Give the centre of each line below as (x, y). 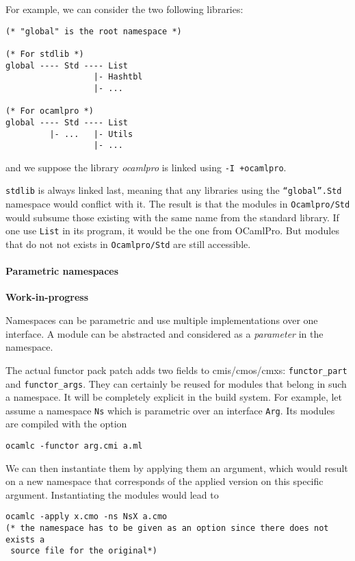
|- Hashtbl (118, 77)
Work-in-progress (47, 297)
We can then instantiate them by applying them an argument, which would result (177, 467)
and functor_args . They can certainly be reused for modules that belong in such (176, 383)
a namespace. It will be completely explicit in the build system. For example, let (174, 397)
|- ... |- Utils (91, 134)
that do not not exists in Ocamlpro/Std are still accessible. (128, 244)
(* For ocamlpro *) (50, 111)
